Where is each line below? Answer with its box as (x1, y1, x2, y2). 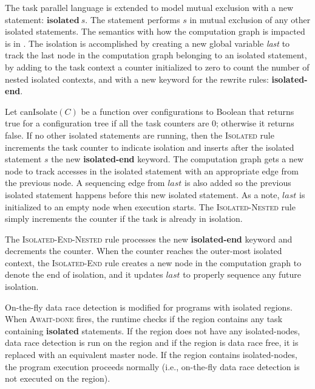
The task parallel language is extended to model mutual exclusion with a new (5, 1, 294, 13)
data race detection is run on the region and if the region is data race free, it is (5, 336, 299, 349)
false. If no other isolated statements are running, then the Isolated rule (5, 128, 274, 141)
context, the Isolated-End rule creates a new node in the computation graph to (5, 256, 302, 269)
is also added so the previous (185, 176, 291, 189)
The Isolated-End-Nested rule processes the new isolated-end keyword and (5, 232, 293, 245)
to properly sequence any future (183, 268, 301, 281)
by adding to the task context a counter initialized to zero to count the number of (5, 60, 310, 73)
